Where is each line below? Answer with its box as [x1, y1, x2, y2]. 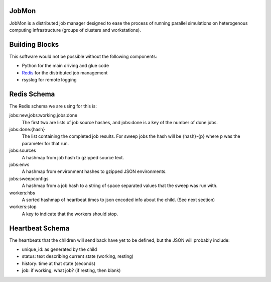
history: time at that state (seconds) [22, 260, 96, 266]
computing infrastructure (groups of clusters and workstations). [9, 27, 142, 33]
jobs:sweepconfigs [9, 175, 49, 181]
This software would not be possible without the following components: [9, 53, 158, 59]
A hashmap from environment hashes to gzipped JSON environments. [22, 168, 167, 174]
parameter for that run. [22, 140, 69, 146]
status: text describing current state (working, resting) [22, 253, 134, 259]
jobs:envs [9, 161, 30, 168]
